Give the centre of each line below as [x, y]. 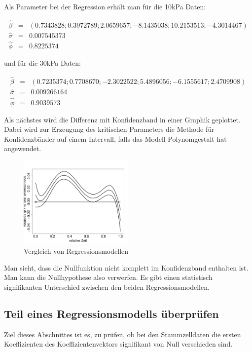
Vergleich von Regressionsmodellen [76, 251]
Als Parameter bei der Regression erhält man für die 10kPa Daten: [105, 6]
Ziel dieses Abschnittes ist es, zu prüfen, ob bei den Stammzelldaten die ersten [123, 334]
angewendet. [23, 148]
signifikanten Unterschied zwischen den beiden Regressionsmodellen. [107, 287]
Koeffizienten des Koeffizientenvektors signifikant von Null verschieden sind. [118, 344]
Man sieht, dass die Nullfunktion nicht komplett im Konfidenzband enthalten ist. [126, 267]
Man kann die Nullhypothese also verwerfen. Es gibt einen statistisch [108, 277]
